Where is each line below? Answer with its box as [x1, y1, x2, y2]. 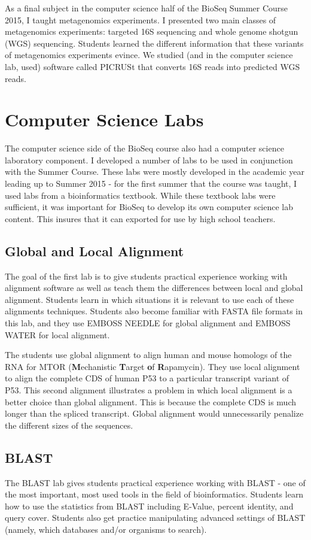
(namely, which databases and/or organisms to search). [5, 523, 207, 535]
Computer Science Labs [5, 107, 204, 132]
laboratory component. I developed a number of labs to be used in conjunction [5, 153, 293, 166]
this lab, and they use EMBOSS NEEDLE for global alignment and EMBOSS [5, 317, 291, 329]
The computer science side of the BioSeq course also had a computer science [5, 142, 284, 154]
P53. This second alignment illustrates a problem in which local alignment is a [5, 383, 292, 396]
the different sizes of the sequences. [5, 418, 133, 431]
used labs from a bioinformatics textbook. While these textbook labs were [5, 189, 276, 201]
